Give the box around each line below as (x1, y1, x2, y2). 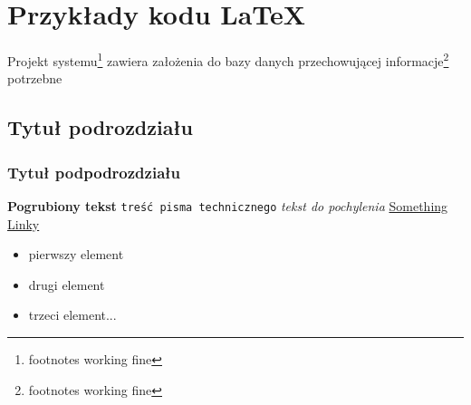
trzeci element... (28, 305, 117, 324)
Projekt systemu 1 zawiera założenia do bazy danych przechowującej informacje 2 (7, 49, 449, 70)
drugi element (28, 275, 105, 294)
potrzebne (7, 69, 62, 88)
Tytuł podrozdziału (7, 113, 194, 141)
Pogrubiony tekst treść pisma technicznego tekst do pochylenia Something (7, 196, 448, 215)
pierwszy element (28, 245, 124, 264)
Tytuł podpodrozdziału (7, 160, 181, 183)
